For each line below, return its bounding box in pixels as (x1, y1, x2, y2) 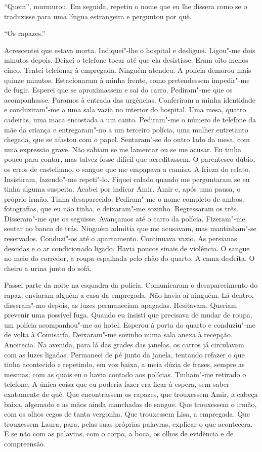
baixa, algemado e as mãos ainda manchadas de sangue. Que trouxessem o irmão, (4, 398, 257, 409)
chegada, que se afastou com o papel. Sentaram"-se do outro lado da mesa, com (4, 134, 250, 145)
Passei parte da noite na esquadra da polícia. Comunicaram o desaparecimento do (4, 280, 258, 290)
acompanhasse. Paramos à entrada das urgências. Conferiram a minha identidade (4, 94, 255, 105)
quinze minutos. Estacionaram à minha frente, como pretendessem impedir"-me (4, 74, 250, 85)
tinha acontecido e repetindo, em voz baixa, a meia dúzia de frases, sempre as (4, 359, 245, 370)
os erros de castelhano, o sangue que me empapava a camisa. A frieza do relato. (4, 163, 250, 174)
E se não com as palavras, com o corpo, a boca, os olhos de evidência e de (4, 428, 234, 439)
